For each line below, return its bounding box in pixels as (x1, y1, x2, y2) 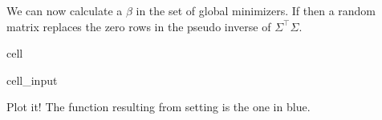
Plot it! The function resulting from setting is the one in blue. (6, 98, 311, 115)
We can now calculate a (6, 2, 123, 18)
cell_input (6, 71, 58, 88)
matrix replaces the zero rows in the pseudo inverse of (6, 18, 271, 34)
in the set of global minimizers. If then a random (136, 2, 376, 18)
